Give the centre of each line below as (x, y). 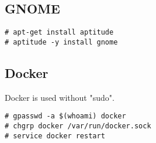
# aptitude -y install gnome (61, 42)
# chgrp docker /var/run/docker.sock (78, 126)
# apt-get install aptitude (59, 33)
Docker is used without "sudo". (60, 97)
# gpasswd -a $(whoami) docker (65, 116)
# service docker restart (55, 136)
